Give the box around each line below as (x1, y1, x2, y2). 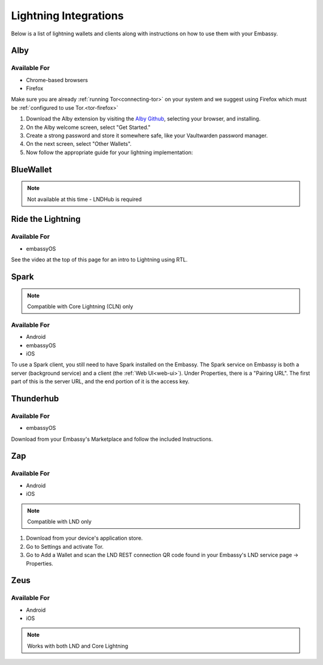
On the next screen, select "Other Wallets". (26, 140, 132, 148)
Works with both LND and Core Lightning (27, 642, 129, 649)
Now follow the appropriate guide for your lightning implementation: (26, 149, 193, 156)
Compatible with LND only (27, 517, 92, 525)
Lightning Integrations (11, 9, 124, 22)
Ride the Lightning (11, 214, 81, 224)
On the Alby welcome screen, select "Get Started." (26, 124, 151, 131)
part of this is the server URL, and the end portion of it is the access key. (11, 378, 190, 385)
